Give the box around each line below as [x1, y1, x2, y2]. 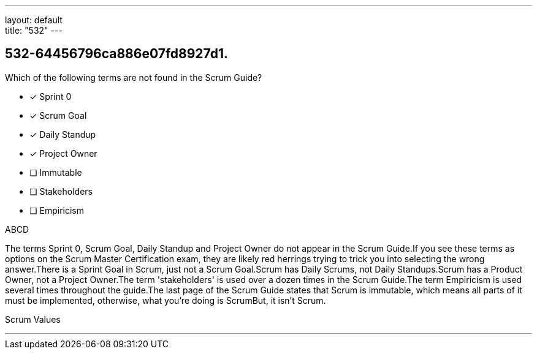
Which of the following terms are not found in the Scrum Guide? [5, 72, 262, 83]
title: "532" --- [5, 25, 63, 36]
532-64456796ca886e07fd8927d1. [5, 46, 229, 62]
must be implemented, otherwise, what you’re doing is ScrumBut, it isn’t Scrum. [5, 295, 326, 306]
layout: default [5, 15, 63, 25]
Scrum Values [5, 314, 61, 325]
